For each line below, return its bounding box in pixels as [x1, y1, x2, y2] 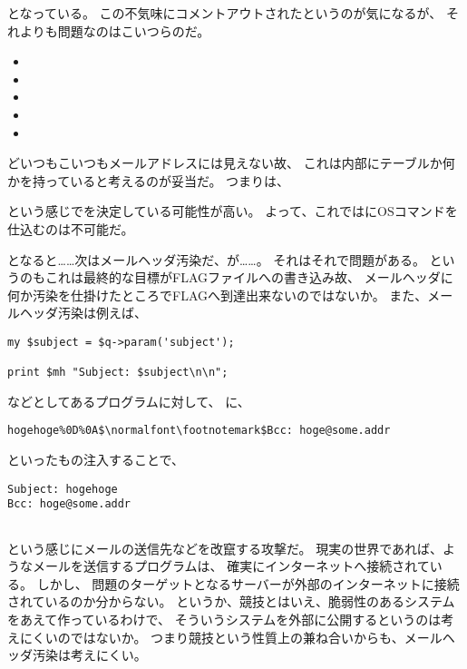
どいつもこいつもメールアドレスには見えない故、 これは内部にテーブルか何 [7, 153, 455, 172]
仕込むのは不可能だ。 [7, 219, 134, 238]
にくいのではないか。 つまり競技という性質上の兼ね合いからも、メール [19, 627, 443, 646]
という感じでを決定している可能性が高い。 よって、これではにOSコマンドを [7, 202, 458, 221]
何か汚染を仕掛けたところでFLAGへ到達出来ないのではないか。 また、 [7, 285, 428, 304]
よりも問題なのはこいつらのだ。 [19, 21, 210, 40]
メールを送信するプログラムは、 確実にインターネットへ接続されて [32, 556, 430, 576]
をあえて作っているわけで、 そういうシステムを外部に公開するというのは [7, 610, 442, 629]
